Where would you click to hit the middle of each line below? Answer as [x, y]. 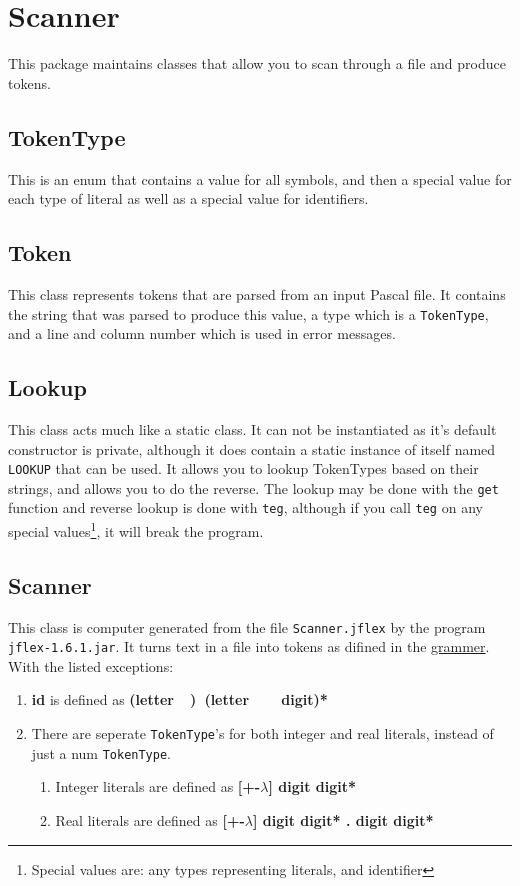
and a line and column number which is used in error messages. [202, 333]
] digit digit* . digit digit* [343, 819]
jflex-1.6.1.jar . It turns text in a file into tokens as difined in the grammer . [249, 646]
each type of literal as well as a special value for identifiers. [188, 198]
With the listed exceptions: [91, 665]
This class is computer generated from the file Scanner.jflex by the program [247, 626]
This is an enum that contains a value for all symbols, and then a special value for [260, 178]
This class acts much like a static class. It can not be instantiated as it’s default [252, 428]
